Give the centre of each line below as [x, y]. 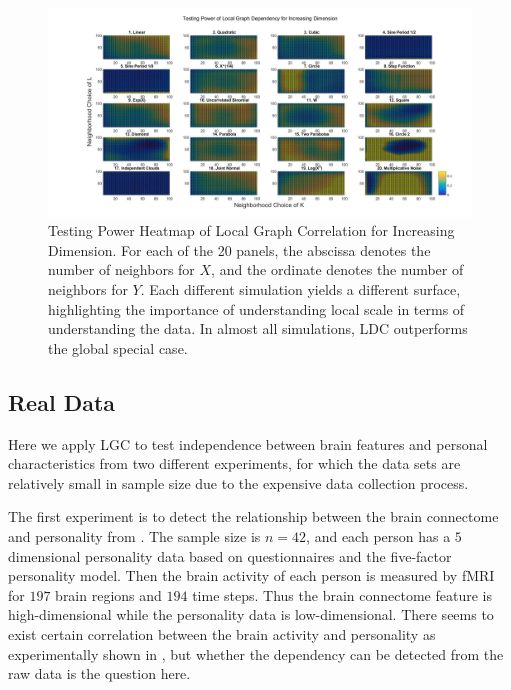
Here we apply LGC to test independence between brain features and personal [248, 443]
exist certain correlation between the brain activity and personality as [222, 633]
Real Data [62, 401]
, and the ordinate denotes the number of [337, 269]
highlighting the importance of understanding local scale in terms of [256, 308]
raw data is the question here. [99, 673]
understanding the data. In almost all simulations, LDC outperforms [258, 328]
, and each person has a [378, 536]
